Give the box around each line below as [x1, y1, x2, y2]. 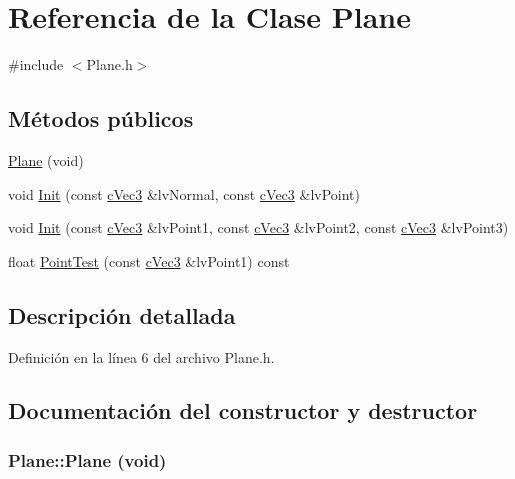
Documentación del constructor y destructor [8, 395, 478, 426]
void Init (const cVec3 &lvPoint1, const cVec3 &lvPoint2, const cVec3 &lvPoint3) [8, 217, 509, 238]
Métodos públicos [8, 103, 194, 134]
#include [8, 54, 64, 75]
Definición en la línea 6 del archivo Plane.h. [8, 346, 275, 367]
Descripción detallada [8, 299, 236, 330]
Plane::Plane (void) [8, 447, 167, 472]
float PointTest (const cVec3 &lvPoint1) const [8, 250, 290, 271]
